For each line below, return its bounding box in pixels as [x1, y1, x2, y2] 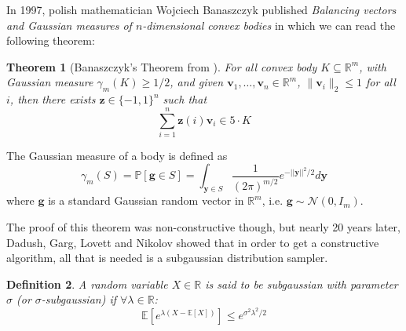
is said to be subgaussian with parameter [205, 275, 398, 292]
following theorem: [6, 32, 95, 49]
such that [163, 91, 207, 107]
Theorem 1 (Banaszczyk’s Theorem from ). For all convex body [6, 58, 317, 75]
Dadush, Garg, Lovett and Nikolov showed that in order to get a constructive [6, 234, 379, 250]
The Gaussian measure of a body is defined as [6, 147, 228, 163]
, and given [170, 74, 224, 90]
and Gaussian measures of [6, 16, 132, 33]
